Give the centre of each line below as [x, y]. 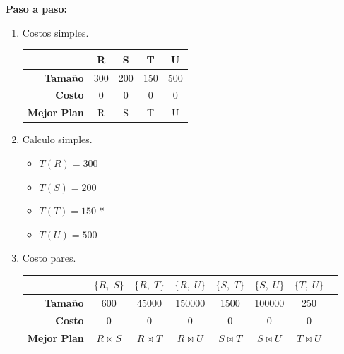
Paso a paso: [36, 8]
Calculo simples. [57, 139]
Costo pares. [49, 258]
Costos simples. [55, 32]
